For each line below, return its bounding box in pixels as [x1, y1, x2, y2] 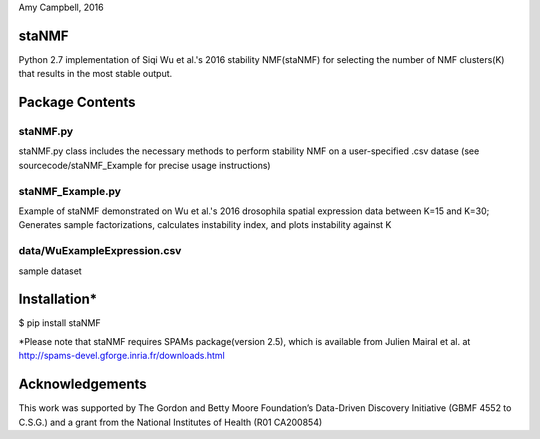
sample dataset [18, 265, 82, 277]
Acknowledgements [18, 376, 147, 393]
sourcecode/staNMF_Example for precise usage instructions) [18, 159, 271, 171]
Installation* [18, 291, 98, 308]
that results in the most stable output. [18, 68, 173, 80]
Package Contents [18, 94, 136, 111]
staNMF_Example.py [18, 184, 122, 198]
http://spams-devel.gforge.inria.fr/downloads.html [18, 350, 225, 362]
